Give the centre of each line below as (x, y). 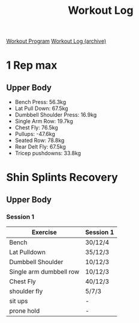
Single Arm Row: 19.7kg (44, 122)
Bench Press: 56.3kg (40, 102)
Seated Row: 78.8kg (40, 140)
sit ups (19, 301)
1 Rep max (32, 65)
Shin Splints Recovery (62, 177)
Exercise (44, 232)
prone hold (25, 311)
